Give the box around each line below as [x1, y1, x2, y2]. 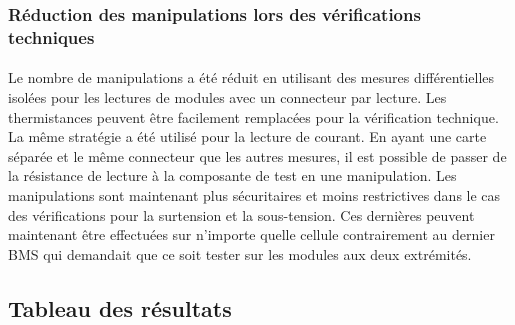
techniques [8, 24, 95, 49]
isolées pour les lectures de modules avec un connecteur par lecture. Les [8, 86, 447, 107]
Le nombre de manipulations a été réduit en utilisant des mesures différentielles [8, 67, 495, 88]
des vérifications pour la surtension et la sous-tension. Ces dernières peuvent [8, 204, 475, 225]
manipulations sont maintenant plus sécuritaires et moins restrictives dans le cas [8, 184, 501, 205]
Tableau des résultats [8, 292, 232, 323]
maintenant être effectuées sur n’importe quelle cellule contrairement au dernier [8, 224, 495, 245]
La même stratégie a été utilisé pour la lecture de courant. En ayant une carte [8, 126, 487, 147]
